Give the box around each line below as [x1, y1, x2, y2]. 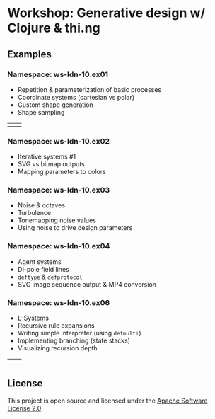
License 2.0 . [7, 403, 43, 412]
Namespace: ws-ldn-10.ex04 [7, 241, 110, 251]
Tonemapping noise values [17, 216, 97, 224]
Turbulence [17, 209, 52, 217]
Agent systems [17, 257, 62, 266]
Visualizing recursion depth [17, 344, 98, 352]
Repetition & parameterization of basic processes [17, 85, 161, 93]
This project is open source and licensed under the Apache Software [7, 396, 208, 405]
